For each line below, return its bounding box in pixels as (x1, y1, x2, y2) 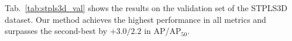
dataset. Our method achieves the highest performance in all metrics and (5, 13, 266, 25)
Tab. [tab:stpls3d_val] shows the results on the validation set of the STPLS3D (5, 2, 288, 13)
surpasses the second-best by (5, 25, 108, 37)
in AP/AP (144, 25, 181, 37)
